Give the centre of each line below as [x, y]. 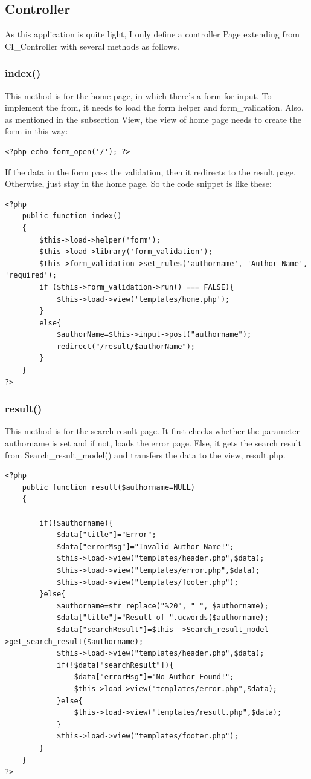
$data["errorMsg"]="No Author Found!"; [154, 677]
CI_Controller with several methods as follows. [92, 46]
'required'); [31, 275]
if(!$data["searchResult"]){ [115, 665]
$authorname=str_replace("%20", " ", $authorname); [162, 606]
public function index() [72, 216]
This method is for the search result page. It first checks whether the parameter [152, 431]
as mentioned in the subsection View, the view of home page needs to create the [153, 119]
